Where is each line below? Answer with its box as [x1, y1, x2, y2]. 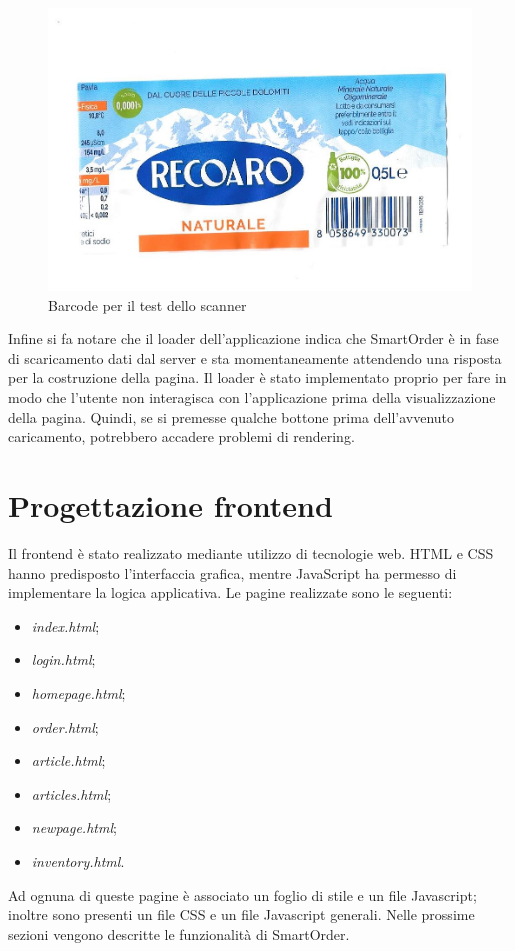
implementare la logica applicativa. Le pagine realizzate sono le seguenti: [8, 582, 453, 603]
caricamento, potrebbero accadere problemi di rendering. [8, 426, 355, 447]
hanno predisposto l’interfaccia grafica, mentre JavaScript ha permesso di [8, 562, 457, 583]
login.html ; [31, 649, 96, 670]
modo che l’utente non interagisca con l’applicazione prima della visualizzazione [8, 387, 496, 408]
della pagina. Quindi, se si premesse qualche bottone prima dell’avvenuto [8, 406, 455, 427]
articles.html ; [31, 783, 112, 804]
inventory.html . [31, 850, 125, 871]
